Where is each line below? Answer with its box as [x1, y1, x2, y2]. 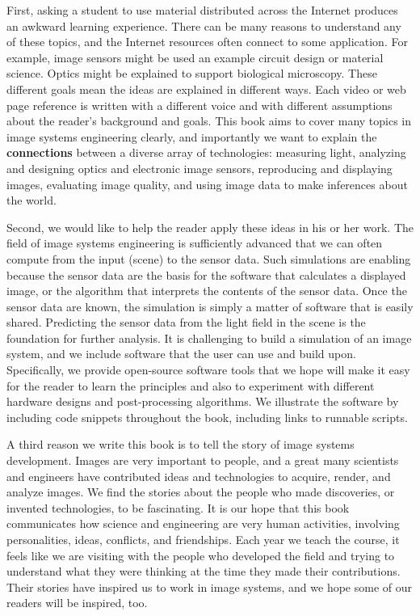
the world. [6, 192, 57, 209]
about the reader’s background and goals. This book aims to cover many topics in [6, 112, 412, 129]
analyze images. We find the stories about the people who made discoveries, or [6, 483, 395, 500]
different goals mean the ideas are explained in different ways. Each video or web [6, 80, 406, 97]
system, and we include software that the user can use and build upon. [6, 345, 356, 362]
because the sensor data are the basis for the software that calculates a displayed [6, 266, 406, 283]
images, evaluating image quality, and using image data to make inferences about [6, 175, 408, 192]
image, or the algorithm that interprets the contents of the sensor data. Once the [6, 282, 407, 299]
